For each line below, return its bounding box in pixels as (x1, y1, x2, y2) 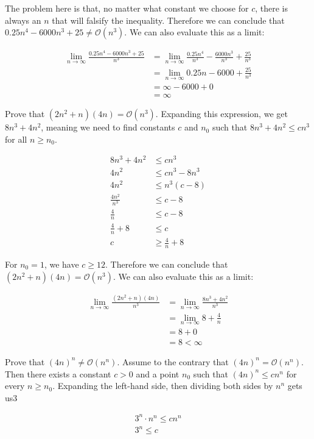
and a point (136, 367, 180, 380)
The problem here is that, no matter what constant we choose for (5, 2, 249, 14)
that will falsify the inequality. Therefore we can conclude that (52, 13, 285, 26)
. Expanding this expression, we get (155, 107, 288, 120)
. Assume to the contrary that (117, 355, 229, 368)
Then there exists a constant (5, 367, 111, 380)
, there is (255, 2, 288, 14)
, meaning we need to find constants (41, 121, 175, 134)
